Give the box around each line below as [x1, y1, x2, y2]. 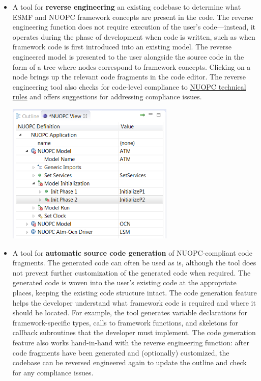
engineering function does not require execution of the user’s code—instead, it [12, 21, 256, 32]
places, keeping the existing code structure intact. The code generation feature [12, 287, 257, 297]
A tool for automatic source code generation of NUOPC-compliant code [12, 247, 252, 258]
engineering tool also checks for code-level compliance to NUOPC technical [12, 81, 246, 92]
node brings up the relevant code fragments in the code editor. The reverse [12, 71, 246, 82]
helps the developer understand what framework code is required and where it [12, 297, 256, 308]
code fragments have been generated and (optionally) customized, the [12, 347, 229, 358]
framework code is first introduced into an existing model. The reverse [12, 41, 232, 52]
